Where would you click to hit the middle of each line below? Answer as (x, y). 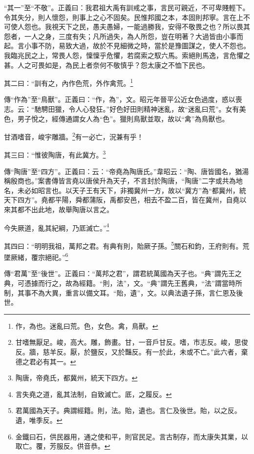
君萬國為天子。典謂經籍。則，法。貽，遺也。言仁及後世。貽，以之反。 (128, 410)
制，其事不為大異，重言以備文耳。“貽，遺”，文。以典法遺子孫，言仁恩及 (120, 292)
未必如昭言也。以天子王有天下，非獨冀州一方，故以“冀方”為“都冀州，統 (132, 190)
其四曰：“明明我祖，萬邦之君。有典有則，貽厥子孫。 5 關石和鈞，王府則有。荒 (127, 245)
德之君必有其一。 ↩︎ (46, 361)
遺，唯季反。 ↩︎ (39, 420)
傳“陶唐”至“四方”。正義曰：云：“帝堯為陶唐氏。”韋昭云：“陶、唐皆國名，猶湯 (127, 171)
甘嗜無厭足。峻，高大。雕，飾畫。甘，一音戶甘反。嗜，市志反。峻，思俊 (132, 342)
